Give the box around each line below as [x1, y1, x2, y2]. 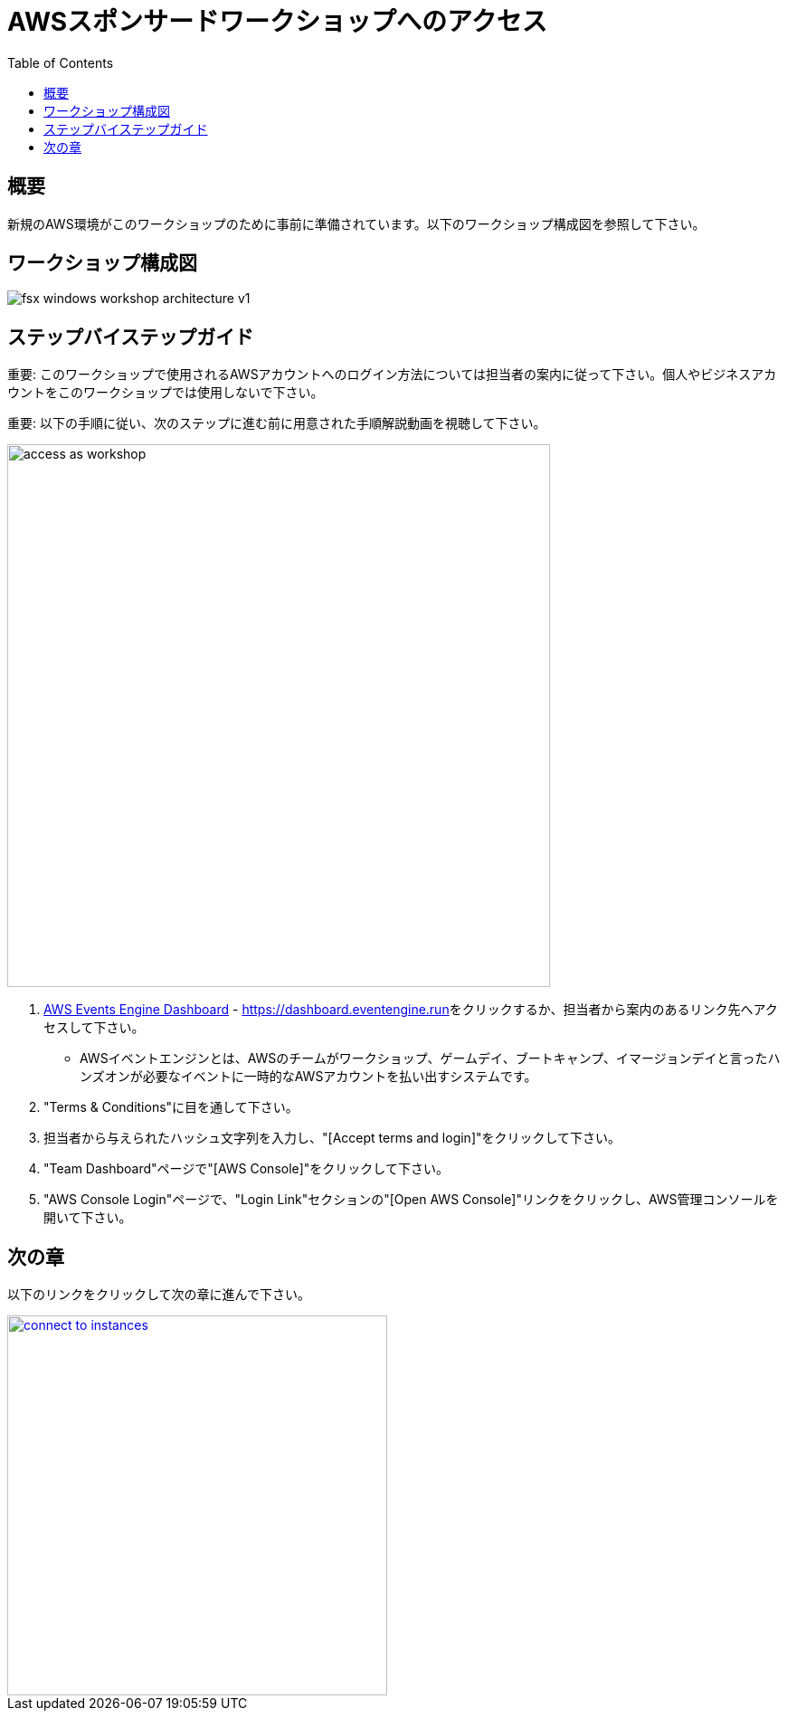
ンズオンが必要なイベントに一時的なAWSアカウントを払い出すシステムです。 [80, 1068, 537, 1085]
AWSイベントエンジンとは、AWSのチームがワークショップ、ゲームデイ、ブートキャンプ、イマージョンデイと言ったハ [80, 1050, 781, 1067]
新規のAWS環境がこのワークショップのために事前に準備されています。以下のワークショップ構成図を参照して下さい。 [7, 215, 706, 232]
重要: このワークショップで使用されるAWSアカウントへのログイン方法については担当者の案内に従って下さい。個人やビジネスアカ [7, 366, 777, 383]
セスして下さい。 [43, 1020, 145, 1036]
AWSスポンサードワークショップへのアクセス [7, 6, 547, 37]
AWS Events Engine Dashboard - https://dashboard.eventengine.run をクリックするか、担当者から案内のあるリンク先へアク [43, 1001, 778, 1018]
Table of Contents [7, 54, 114, 71]
